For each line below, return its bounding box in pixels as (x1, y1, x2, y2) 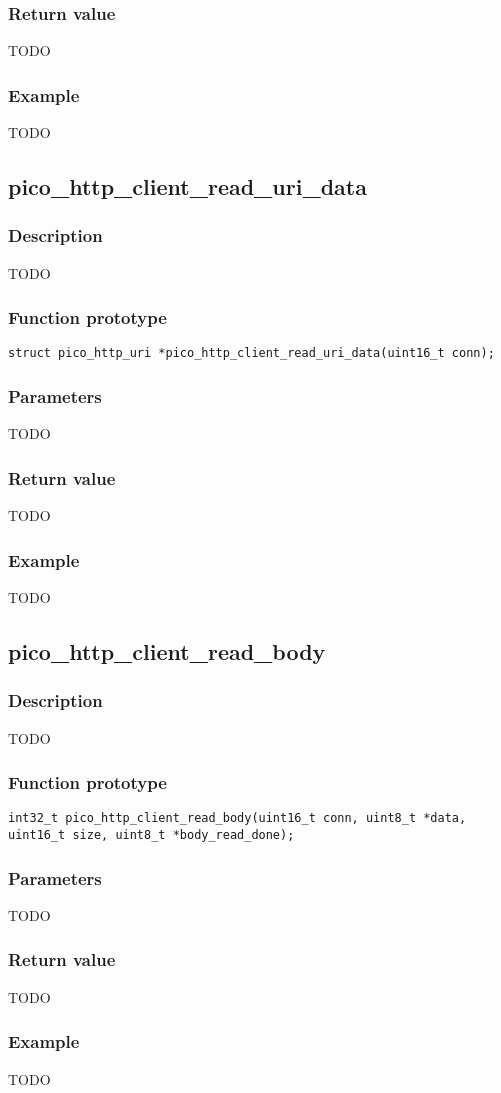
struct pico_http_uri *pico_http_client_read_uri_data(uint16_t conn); (8, 346, 495, 361)
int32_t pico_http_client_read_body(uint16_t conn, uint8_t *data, (8, 811, 467, 826)
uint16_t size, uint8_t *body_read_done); (8, 828, 295, 842)
